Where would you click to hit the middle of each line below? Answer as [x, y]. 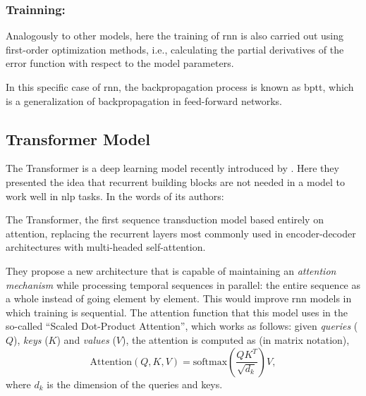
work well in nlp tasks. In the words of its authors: [115, 196]
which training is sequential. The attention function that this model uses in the [177, 312]
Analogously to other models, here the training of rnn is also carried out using [175, 36]
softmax [210, 362]
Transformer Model [78, 138]
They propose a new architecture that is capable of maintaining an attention [171, 270]
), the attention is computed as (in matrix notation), [236, 339]
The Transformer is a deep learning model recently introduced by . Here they [172, 168]
